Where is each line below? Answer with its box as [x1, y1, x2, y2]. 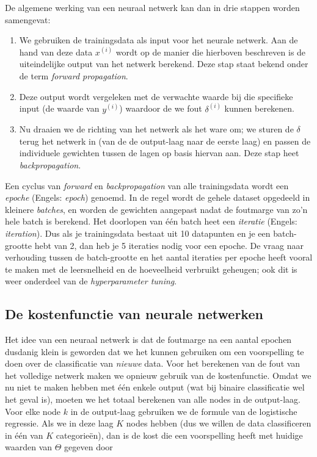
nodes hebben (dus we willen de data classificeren [126, 417, 312, 430]
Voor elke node [5, 405, 61, 417]
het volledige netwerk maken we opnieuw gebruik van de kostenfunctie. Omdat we [5, 369, 312, 381]
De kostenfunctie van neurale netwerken [5, 304, 263, 323]
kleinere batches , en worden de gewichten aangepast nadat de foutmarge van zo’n [5, 203, 308, 215]
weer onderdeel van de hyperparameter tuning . [5, 275, 177, 287]
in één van [5, 428, 43, 441]
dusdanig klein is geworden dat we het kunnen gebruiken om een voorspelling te [5, 345, 304, 358]
